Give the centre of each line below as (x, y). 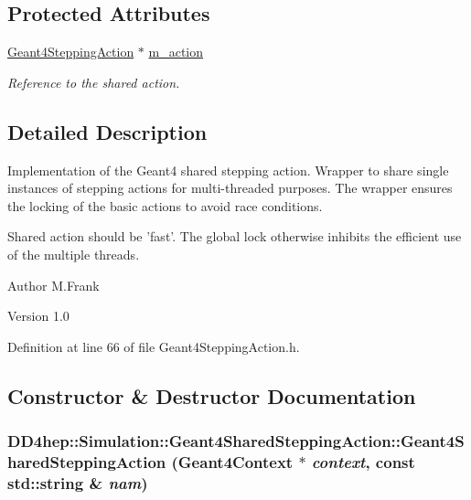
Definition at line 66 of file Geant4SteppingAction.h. (154, 346)
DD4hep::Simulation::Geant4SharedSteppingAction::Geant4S (236, 441)
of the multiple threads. (74, 254)
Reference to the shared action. (94, 82)
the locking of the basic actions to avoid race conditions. (165, 205)
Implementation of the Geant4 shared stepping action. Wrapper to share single (228, 170)
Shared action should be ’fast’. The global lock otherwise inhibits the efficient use (235, 236)
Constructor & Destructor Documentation (212, 395)
